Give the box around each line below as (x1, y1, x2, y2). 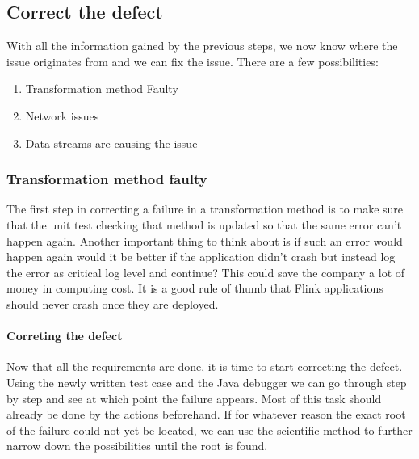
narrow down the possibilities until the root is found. (6, 437, 268, 454)
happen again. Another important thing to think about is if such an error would (6, 232, 403, 249)
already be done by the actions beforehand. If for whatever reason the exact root (6, 406, 406, 423)
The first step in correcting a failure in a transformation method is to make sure (6, 200, 404, 217)
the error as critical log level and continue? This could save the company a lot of (6, 263, 405, 280)
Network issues (25, 107, 99, 124)
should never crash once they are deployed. (6, 295, 219, 312)
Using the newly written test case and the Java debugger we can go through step (6, 373, 407, 390)
